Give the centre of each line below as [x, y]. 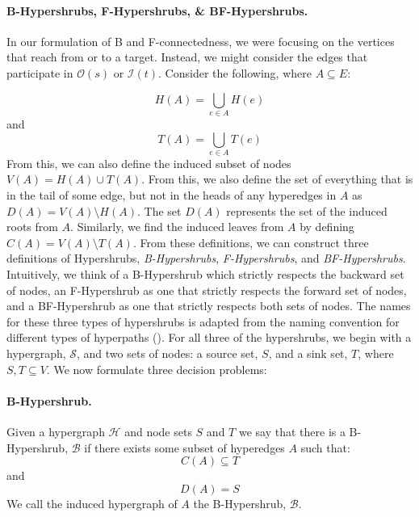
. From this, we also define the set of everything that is [277, 179]
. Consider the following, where [235, 72]
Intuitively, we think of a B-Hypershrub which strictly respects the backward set [205, 273]
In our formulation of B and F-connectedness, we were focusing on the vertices [201, 41]
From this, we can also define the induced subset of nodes [149, 163]
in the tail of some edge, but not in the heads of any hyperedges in [172, 195]
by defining [327, 227]
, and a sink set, [308, 353]
